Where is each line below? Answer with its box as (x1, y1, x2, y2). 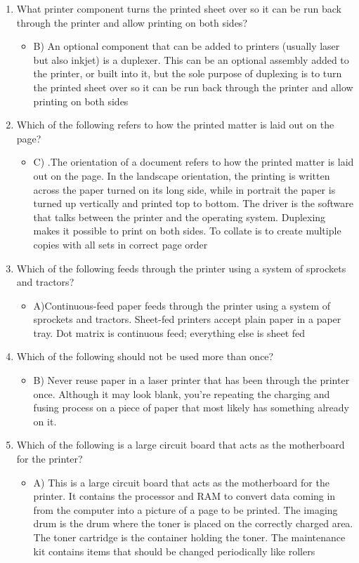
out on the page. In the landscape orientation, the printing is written (33, 168, 330, 183)
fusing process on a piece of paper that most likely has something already (33, 400, 349, 415)
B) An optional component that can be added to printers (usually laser (33, 39, 340, 53)
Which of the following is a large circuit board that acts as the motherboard (16, 437, 345, 452)
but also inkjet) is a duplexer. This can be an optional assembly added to (33, 52, 349, 67)
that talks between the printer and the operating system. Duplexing (33, 209, 326, 224)
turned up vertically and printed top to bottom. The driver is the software (33, 196, 354, 211)
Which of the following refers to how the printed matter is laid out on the (16, 117, 334, 132)
